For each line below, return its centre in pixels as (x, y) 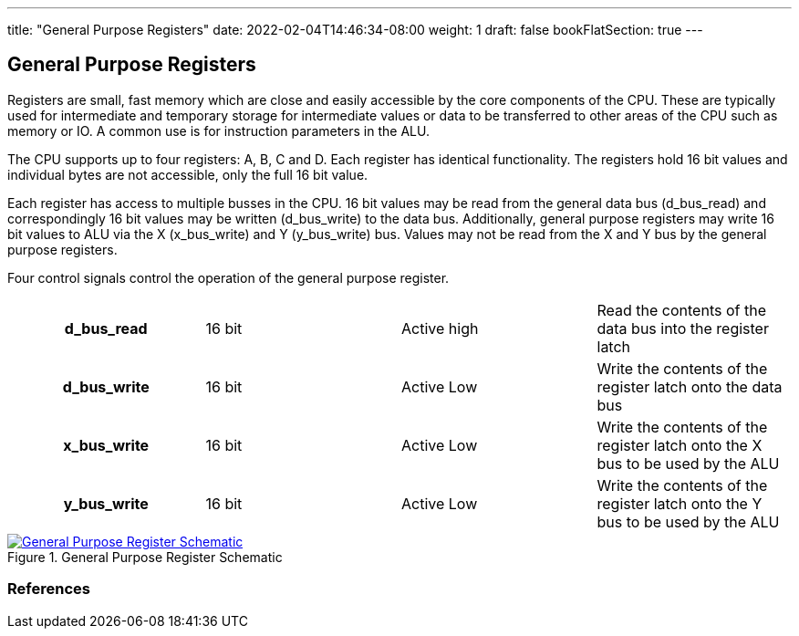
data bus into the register (683, 328)
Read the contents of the (681, 310)
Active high (440, 328)
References (49, 589)
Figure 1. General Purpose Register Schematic (145, 557)
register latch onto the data (690, 386)
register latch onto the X (680, 445)
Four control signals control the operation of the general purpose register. (228, 277)
